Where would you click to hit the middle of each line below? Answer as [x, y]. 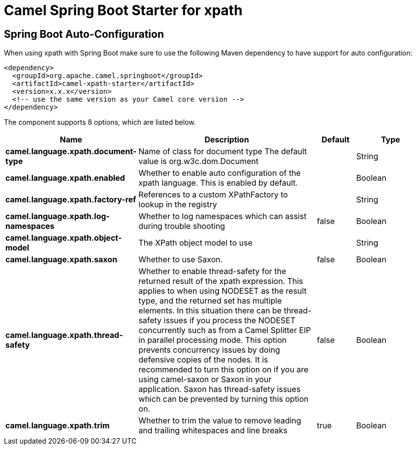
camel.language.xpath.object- [64, 238]
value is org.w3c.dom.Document [199, 161]
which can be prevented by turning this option [224, 399]
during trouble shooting [182, 226]
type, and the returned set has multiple [210, 301]
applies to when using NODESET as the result [223, 291]
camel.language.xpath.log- [58, 216]
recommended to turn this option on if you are [223, 370]
